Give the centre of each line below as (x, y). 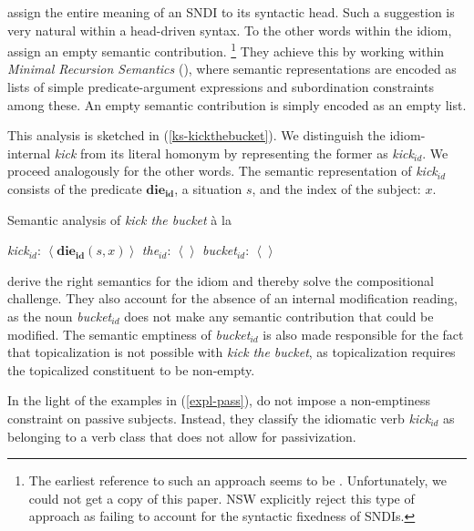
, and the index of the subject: (336, 189)
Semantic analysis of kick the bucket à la (119, 219)
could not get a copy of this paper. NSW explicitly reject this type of (222, 498)
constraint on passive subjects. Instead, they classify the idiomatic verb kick (219, 418)
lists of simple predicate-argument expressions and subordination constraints (221, 87)
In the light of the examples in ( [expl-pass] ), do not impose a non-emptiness (219, 400)
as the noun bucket (60, 316)
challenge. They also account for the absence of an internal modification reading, (232, 298)
